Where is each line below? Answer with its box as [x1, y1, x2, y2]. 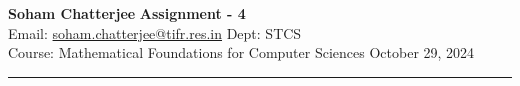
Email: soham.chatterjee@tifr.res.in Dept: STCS [8, 22, 302, 43]
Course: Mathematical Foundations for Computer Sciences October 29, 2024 [8, 42, 475, 63]
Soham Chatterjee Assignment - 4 [8, 3, 246, 23]
